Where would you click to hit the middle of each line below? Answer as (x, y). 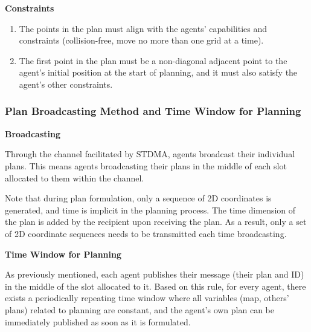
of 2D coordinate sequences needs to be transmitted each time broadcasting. (146, 233)
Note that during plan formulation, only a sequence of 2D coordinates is (138, 198)
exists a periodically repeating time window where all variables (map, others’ (147, 298)
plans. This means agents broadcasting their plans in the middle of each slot (146, 165)
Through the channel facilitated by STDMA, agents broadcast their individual (150, 154)
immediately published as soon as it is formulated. (98, 321)
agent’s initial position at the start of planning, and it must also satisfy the (158, 72)
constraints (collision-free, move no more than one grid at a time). (141, 40)
